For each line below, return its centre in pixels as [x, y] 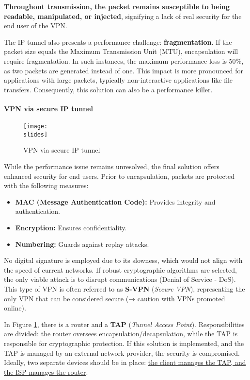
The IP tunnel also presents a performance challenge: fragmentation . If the [118, 42]
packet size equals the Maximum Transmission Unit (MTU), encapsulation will [121, 51]
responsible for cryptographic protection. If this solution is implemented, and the [124, 343]
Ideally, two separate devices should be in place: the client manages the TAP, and [125, 362]
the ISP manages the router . [46, 371]
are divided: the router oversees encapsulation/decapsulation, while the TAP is [121, 334]
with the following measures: [46, 185]
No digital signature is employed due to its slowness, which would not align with [123, 260]
